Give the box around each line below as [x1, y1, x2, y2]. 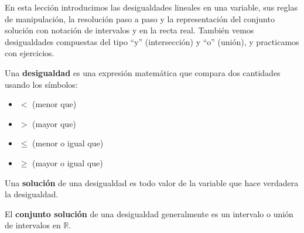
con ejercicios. [5, 47, 54, 59]
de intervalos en [5, 219, 61, 231]
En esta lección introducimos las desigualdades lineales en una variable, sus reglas [5, 1, 298, 13]
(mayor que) [32, 117, 76, 129]
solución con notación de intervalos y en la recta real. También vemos [5, 24, 254, 36]
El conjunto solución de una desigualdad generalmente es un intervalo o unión [5, 207, 293, 220]
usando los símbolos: [5, 78, 78, 90]
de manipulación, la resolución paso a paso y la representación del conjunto [5, 12, 275, 25]
